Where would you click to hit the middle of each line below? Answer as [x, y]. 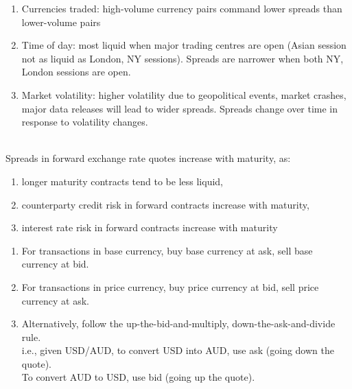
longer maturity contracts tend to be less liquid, [122, 181]
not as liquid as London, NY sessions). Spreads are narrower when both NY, [183, 58]
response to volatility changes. [85, 122]
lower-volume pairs [61, 22]
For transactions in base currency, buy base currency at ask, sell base [167, 250]
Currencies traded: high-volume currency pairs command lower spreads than [182, 8]
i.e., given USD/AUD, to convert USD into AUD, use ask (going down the [178, 350]
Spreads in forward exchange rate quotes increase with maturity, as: [148, 158]
